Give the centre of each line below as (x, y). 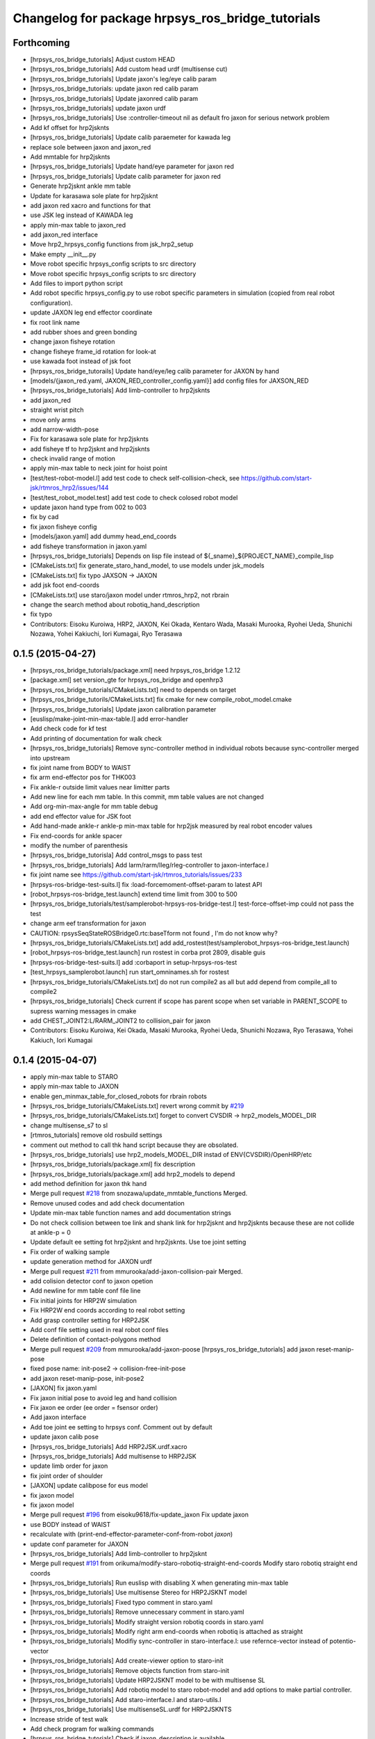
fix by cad (44, 517)
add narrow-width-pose (65, 429)
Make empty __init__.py (63, 254)
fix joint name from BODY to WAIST (81, 767)
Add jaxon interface (58, 1417)
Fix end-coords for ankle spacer (76, 835)
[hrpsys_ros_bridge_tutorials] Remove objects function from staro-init (130, 1670)
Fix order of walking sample (70, 1251)
